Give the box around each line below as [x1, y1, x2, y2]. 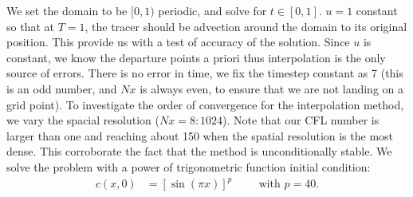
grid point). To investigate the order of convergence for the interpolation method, [6, 96, 404, 112]
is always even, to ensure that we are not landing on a [140, 80, 404, 97]
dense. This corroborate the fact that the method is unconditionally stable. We [6, 143, 392, 160]
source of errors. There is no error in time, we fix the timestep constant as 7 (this [6, 65, 403, 81]
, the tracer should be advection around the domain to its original [85, 18, 407, 34]
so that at [6, 18, 54, 34]
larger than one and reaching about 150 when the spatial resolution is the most [6, 127, 394, 144]
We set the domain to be [6, 2, 128, 18]
